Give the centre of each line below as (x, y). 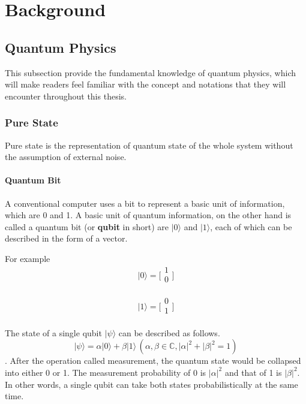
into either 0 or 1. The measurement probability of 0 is (106, 372)
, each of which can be (251, 226)
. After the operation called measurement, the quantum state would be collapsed (153, 361)
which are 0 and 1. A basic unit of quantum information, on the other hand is (148, 215)
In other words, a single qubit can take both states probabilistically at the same (151, 384)
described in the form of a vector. (66, 238)
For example (28, 258)
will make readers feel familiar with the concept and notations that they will (145, 84)
